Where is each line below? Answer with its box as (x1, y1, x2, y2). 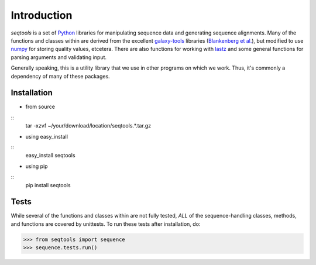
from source (25, 103, 56, 111)
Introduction (11, 9, 73, 22)
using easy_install (25, 133, 68, 140)
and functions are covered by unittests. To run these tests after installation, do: (11, 220, 201, 228)
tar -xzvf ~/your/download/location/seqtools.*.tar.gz (25, 122, 152, 129)
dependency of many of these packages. (11, 73, 111, 80)
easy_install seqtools (25, 152, 75, 159)
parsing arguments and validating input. (11, 53, 107, 61)
